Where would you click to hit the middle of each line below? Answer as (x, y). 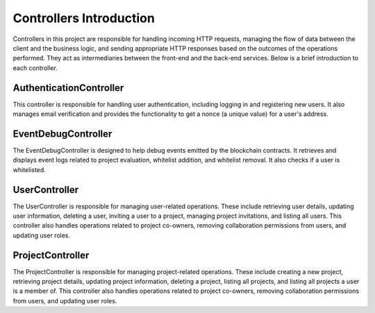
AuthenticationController (68, 88)
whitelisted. (30, 169)
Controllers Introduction (84, 18)
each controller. (35, 68)
